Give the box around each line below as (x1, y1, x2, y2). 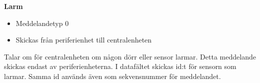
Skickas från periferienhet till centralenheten (15, 34, 152, 45)
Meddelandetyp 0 (15, 17, 69, 28)
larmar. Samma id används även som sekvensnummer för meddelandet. (4, 70, 221, 81)
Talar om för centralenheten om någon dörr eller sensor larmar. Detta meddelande (4, 51, 256, 61)
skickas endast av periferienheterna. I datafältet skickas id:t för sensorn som (4, 61, 236, 71)
